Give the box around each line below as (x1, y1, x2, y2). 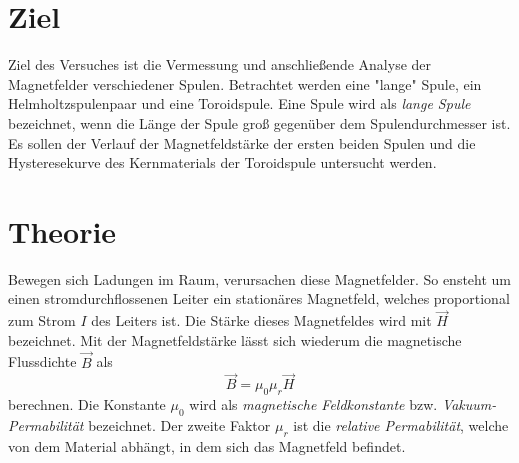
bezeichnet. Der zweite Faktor (88, 415, 271, 436)
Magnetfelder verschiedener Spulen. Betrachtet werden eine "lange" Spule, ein (8, 73, 482, 94)
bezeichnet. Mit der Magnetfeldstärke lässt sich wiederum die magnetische (8, 329, 462, 350)
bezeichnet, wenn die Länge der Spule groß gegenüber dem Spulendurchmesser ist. (8, 112, 511, 133)
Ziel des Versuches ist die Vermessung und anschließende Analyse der (8, 54, 432, 75)
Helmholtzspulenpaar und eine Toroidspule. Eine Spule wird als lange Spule (8, 93, 471, 114)
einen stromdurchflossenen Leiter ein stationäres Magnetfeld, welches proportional (8, 288, 510, 309)
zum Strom (8, 310, 76, 331)
